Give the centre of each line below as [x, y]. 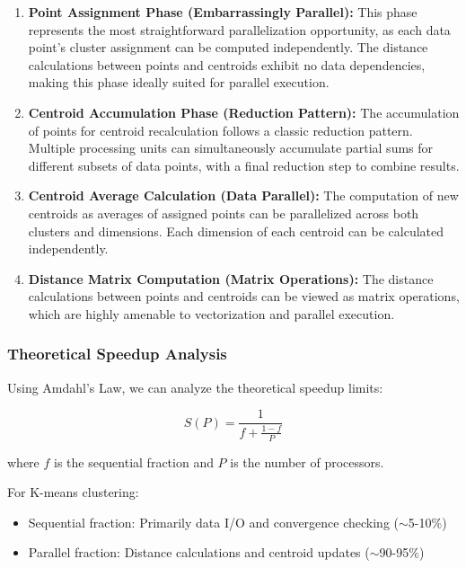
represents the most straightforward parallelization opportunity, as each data [239, 29]
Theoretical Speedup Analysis [117, 354]
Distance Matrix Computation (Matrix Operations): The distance [231, 278]
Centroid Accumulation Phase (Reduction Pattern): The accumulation [244, 112]
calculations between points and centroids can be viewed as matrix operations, [244, 296]
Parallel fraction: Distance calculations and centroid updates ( [199, 552]
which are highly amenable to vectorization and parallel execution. [211, 313]
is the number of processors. [307, 461]
